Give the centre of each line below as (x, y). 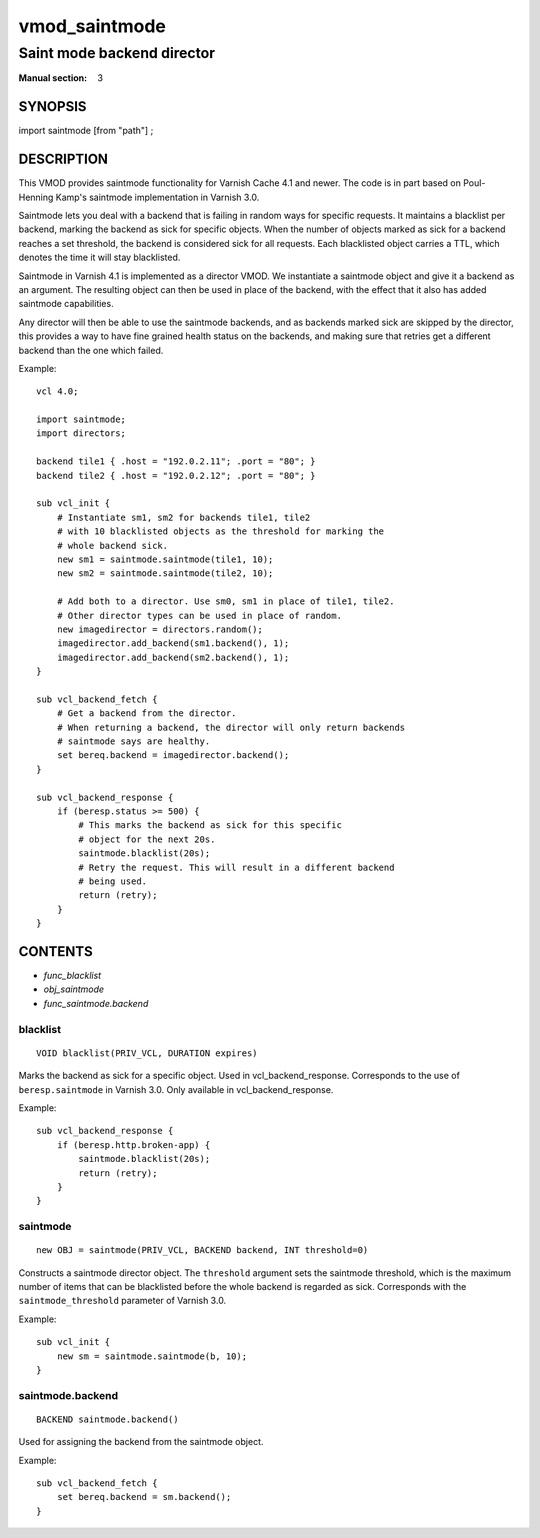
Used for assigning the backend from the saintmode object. (141, 1442)
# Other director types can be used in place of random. (199, 615)
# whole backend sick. (112, 545)
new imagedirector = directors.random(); (160, 629)
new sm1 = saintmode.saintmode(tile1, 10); (165, 559)
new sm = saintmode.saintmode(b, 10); (152, 1356)
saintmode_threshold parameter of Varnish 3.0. (122, 1301)
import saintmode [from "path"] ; (86, 131)
